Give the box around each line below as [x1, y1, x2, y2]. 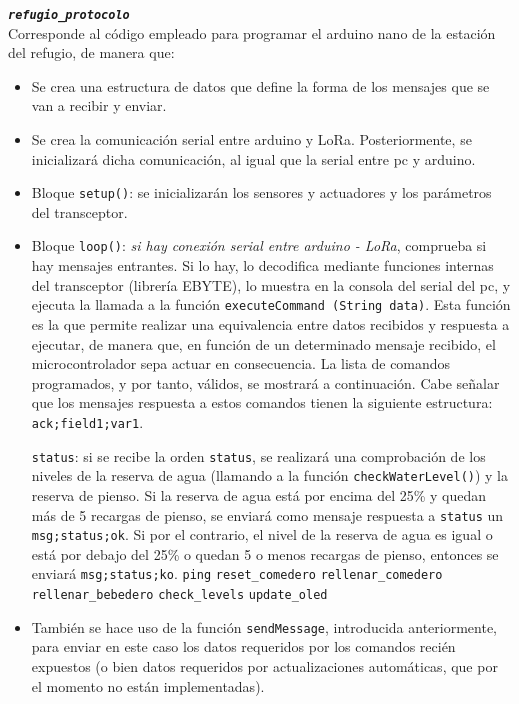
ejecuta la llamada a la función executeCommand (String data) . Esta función [31, 294, 511, 315]
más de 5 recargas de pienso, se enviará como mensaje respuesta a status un [31, 504, 504, 525]
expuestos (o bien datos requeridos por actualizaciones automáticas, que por [31, 655, 498, 676]
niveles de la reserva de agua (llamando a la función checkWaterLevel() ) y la [31, 465, 509, 486]
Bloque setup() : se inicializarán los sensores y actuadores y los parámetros [31, 182, 492, 203]
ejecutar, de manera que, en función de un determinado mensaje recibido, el [31, 333, 496, 354]
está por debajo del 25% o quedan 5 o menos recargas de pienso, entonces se [31, 543, 499, 564]
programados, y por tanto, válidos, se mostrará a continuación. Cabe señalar [31, 372, 500, 393]
